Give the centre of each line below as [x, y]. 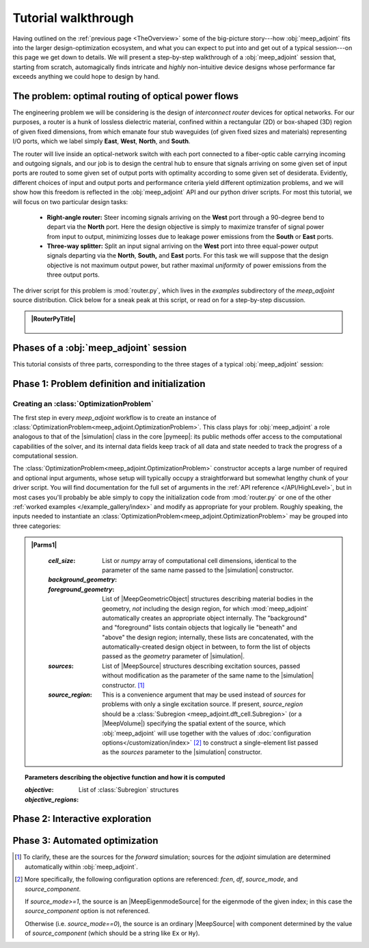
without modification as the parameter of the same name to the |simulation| [208, 675]
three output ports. [73, 275]
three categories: [37, 526]
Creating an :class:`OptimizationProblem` [83, 404]
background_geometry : [83, 579]
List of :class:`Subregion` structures [129, 790]
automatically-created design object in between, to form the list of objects [206, 647]
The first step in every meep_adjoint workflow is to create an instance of [114, 417]
